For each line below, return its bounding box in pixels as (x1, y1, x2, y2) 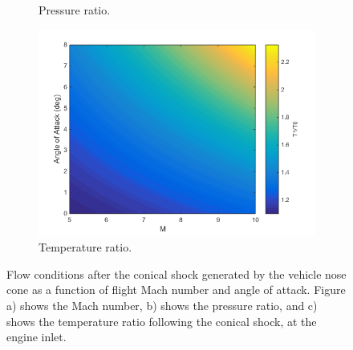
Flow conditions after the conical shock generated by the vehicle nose (6, 265, 347, 282)
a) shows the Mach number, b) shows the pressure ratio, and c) (6, 296, 318, 313)
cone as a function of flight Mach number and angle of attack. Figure (6, 281, 346, 298)
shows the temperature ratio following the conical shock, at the (6, 312, 317, 329)
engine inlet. (6, 328, 67, 345)
